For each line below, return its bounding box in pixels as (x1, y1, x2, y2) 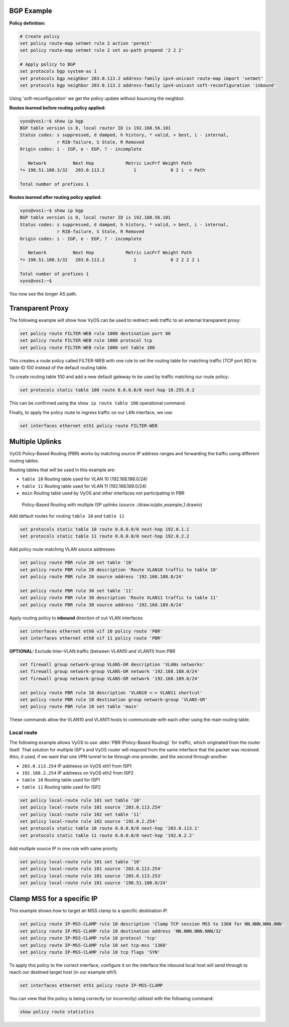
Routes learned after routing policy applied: (9, 194, 102, 200)
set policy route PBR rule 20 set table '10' (20, 560, 134, 566)
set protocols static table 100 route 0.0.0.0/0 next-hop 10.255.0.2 (20, 387, 195, 393)
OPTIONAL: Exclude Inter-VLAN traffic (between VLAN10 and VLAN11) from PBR (9, 648, 176, 655)
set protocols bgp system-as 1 (20, 68, 97, 74)
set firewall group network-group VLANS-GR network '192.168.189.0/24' (20, 676, 200, 681)
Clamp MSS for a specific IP (9, 894, 98, 903)
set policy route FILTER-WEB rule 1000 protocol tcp (20, 338, 153, 343)
